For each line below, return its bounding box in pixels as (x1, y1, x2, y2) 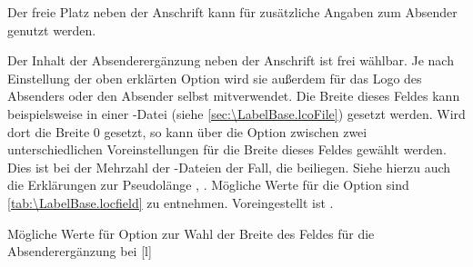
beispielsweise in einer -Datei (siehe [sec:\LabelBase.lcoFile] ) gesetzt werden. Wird (7, 104, 466, 123)
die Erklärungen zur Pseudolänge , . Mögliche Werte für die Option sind (7, 175, 409, 194)
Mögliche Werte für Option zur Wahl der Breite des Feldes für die (7, 223, 375, 242)
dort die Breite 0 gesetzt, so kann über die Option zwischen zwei (7, 122, 367, 141)
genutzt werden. (7, 20, 96, 39)
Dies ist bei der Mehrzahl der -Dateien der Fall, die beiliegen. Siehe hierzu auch (7, 157, 451, 176)
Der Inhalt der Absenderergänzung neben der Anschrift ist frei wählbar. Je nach (7, 51, 454, 70)
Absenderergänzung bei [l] (7, 242, 152, 261)
